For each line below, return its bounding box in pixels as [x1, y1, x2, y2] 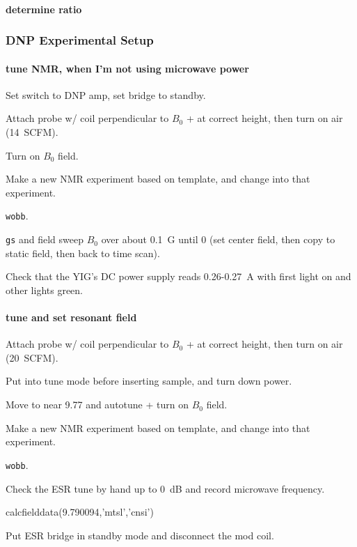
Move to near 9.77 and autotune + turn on [6, 397, 189, 412]
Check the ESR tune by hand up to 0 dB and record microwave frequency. [6, 481, 325, 495]
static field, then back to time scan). [6, 245, 160, 260]
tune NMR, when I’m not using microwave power [6, 61, 249, 75]
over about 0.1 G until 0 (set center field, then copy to [101, 232, 335, 247]
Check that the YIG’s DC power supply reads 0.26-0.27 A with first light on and [6, 269, 351, 284]
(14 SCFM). [6, 125, 58, 139]
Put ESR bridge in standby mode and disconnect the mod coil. [6, 527, 274, 542]
